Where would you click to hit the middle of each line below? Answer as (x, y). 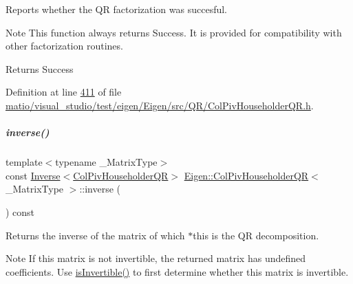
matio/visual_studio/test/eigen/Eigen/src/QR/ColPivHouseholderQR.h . (160, 105)
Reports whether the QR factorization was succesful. (117, 9)
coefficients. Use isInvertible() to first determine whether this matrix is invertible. (177, 271)
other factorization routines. (64, 46)
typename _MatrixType (106, 162)
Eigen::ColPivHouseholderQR (246, 175)
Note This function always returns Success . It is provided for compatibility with (174, 32)
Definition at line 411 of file (64, 92)
